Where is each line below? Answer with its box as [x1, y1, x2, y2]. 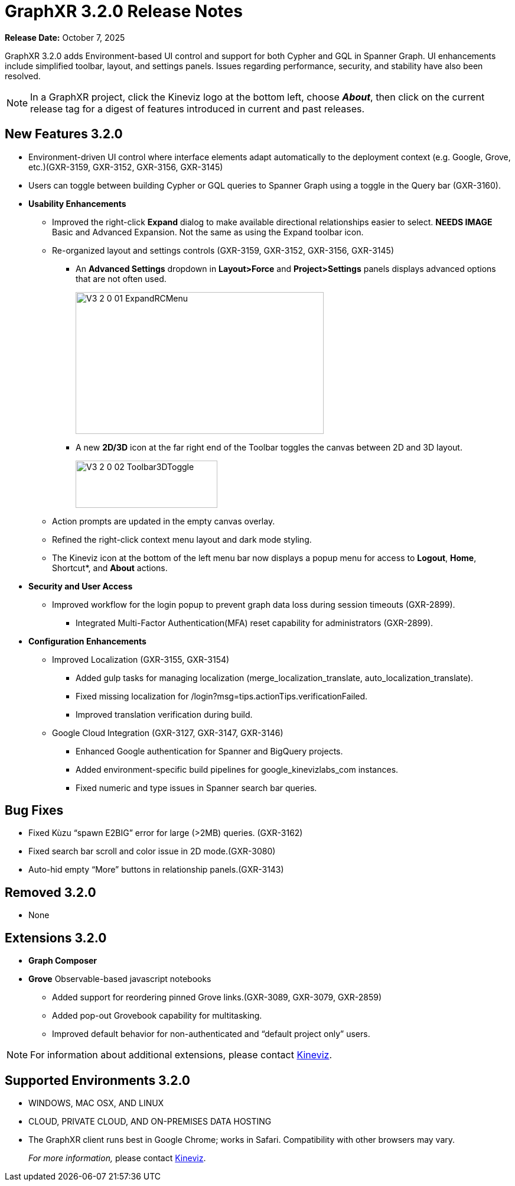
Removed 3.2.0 [5, 884, 96, 900]
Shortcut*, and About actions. [52, 562, 168, 573]
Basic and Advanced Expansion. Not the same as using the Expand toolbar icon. [52, 226, 364, 237]
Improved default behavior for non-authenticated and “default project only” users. [52, 1029, 370, 1039]
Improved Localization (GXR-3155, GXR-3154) [52, 654, 230, 665]
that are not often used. [76, 273, 167, 284]
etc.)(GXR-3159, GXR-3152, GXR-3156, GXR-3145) [28, 161, 223, 172]
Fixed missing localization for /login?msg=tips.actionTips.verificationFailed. [76, 691, 368, 701]
